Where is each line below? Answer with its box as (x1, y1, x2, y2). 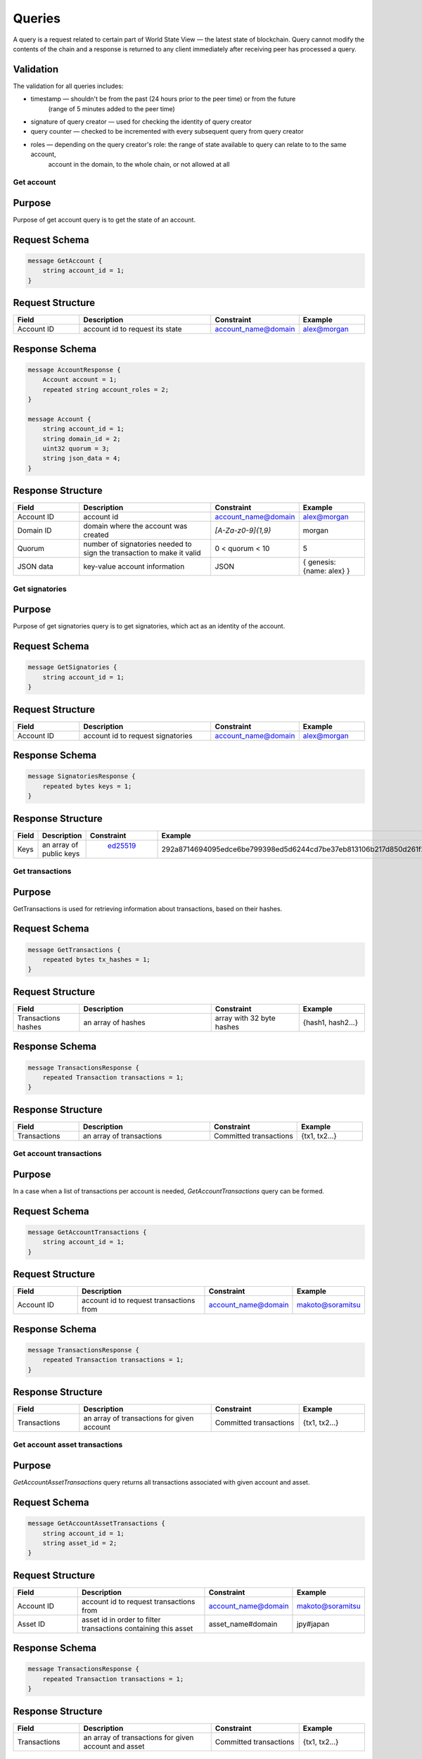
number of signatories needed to (83, 539, 193, 549)
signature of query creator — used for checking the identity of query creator (30, 118, 252, 126)
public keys (41, 849, 80, 858)
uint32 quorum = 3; (42, 445, 110, 453)
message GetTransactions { (27, 946, 121, 953)
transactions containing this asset (82, 1623, 193, 1633)
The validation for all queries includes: (13, 82, 124, 90)
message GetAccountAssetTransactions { (27, 1520, 165, 1528)
